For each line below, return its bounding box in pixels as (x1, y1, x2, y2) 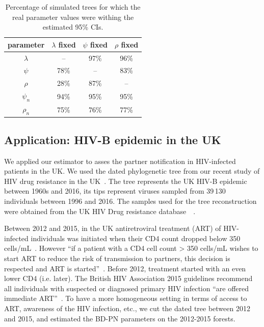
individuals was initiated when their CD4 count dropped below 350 (31, 232, 241, 243)
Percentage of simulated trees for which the (5, 2, 141, 12)
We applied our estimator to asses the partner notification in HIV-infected (4, 155, 236, 166)
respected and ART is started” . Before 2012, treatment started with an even (4, 263, 246, 273)
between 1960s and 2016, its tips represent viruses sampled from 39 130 (4, 185, 226, 196)
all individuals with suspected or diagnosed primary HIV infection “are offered (4, 283, 249, 293)
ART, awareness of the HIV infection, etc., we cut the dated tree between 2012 (4, 303, 250, 314)
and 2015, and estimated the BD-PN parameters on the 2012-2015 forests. (4, 313, 235, 323)
